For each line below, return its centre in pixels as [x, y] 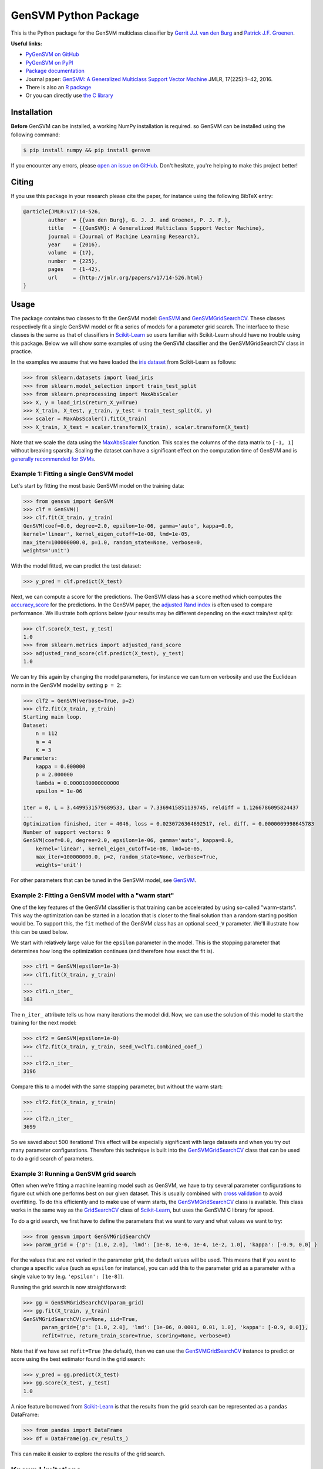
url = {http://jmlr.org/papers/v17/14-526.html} [125, 277]
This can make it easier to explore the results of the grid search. [88, 1454]
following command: [36, 135]
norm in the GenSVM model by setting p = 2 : [66, 685]
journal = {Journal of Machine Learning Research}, [124, 236]
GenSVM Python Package [75, 15]
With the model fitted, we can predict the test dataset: [76, 566]
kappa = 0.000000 [60, 766]
